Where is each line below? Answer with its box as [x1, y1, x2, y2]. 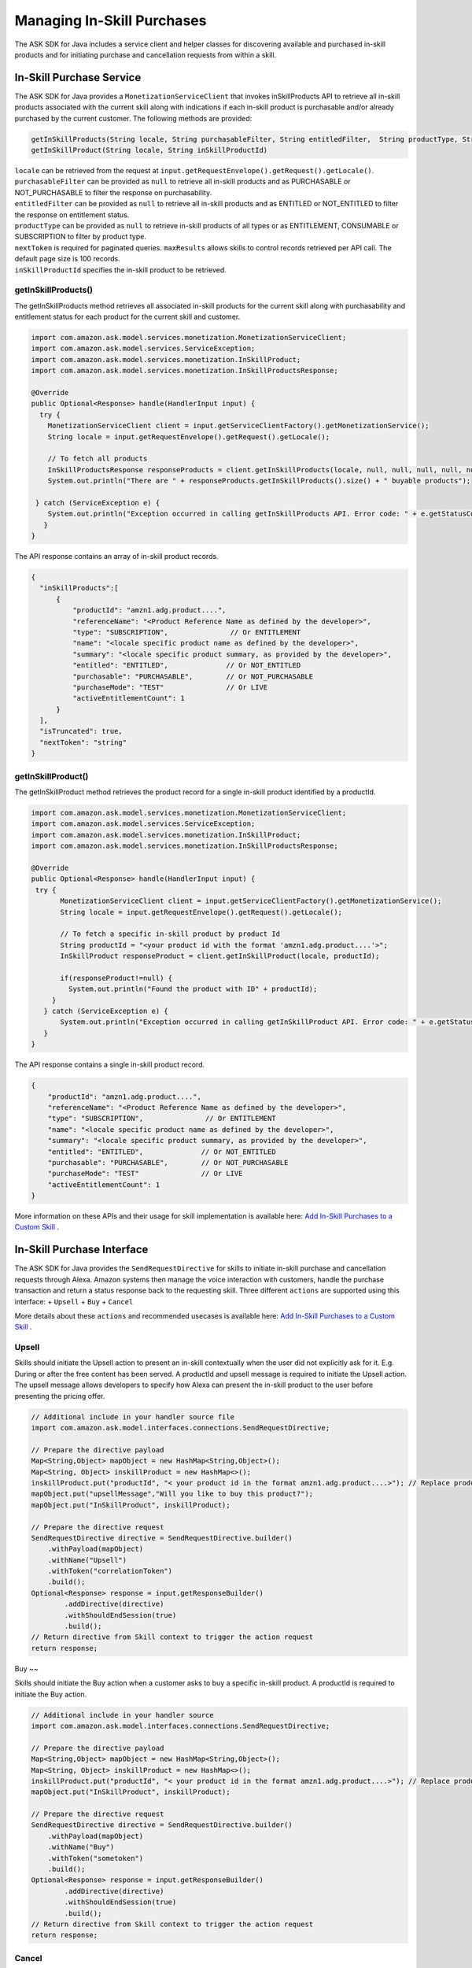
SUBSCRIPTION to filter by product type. [14, 232, 147, 242]
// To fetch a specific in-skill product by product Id [60, 930, 281, 938]
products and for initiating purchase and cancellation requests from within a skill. [14, 50, 277, 59]
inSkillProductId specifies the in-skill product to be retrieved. [14, 264, 227, 275]
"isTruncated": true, [39, 727, 124, 736]
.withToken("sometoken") [47, 1854, 144, 1863]
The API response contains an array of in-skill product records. [14, 552, 219, 561]
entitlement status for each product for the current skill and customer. [14, 312, 241, 322]
